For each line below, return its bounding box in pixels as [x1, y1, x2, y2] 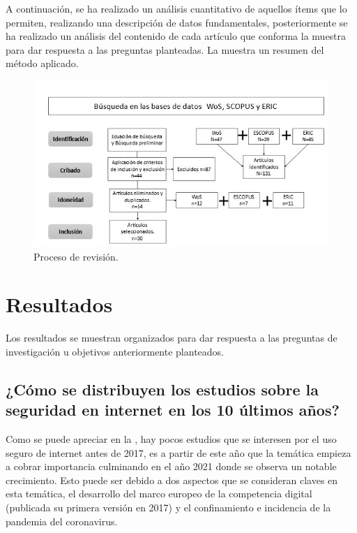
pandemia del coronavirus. [6, 513, 118, 528]
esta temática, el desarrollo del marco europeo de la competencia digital [6, 486, 312, 501]
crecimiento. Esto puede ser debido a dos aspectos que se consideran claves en [6, 472, 338, 487]
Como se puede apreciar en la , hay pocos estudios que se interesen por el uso [6, 432, 337, 446]
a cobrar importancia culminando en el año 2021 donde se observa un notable [6, 459, 337, 474]
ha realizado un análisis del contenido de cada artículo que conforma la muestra [6, 29, 347, 43]
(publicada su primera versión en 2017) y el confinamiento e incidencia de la [6, 500, 331, 515]
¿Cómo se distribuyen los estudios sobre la [6, 378, 319, 400]
